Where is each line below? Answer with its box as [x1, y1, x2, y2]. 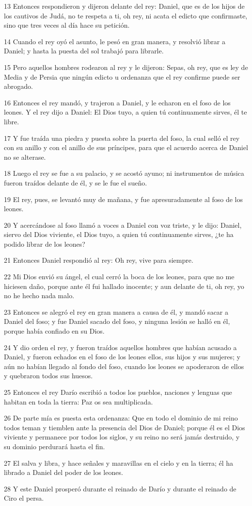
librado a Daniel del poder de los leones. [4, 467, 123, 477]
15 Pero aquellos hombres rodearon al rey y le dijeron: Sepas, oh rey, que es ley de [4, 62, 248, 72]
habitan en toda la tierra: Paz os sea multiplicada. [4, 396, 153, 406]
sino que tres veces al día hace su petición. [4, 20, 130, 30]
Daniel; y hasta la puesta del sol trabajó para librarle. [4, 46, 164, 56]
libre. [4, 116, 19, 126]
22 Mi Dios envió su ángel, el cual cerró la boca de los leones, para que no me [4, 271, 235, 282]
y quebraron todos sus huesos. [4, 371, 93, 381]
